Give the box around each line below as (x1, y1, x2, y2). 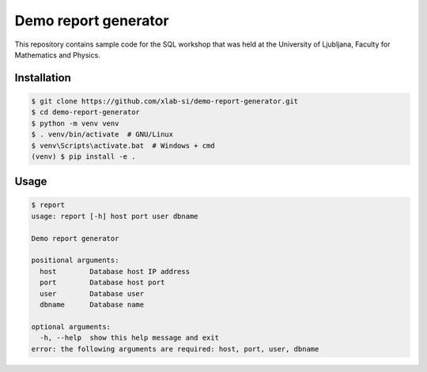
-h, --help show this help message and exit (40, 333, 219, 343)
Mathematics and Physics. (14, 50, 100, 59)
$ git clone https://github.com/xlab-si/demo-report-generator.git (31, 96, 299, 106)
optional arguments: (31, 322, 111, 331)
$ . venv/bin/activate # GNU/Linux (31, 130, 174, 139)
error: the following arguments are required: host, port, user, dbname (31, 344, 319, 353)
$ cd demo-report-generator (31, 107, 140, 117)
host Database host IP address (40, 267, 190, 276)
